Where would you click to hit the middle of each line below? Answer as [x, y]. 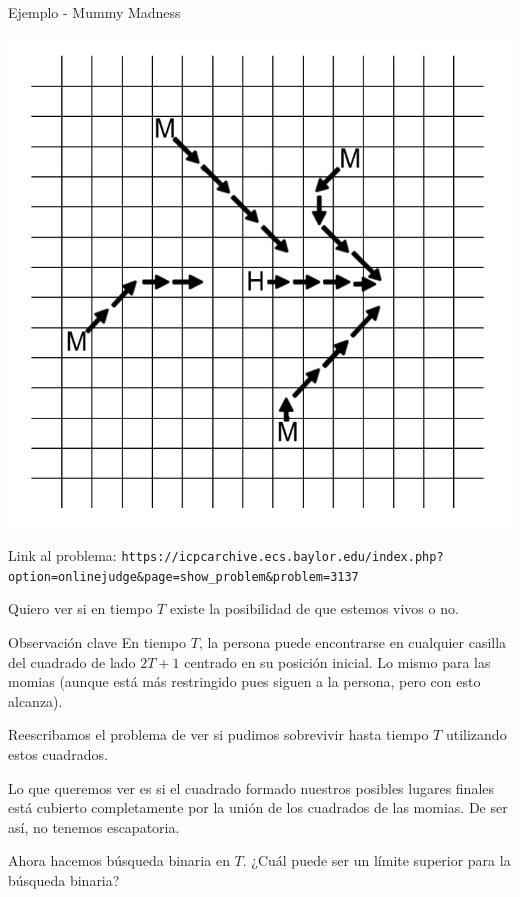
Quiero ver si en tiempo [80, 608]
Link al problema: [62, 555]
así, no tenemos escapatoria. [94, 826]
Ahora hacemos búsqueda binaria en [119, 860]
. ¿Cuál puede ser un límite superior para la [376, 860]
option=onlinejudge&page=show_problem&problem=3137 [183, 576]
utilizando [476, 734]
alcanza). [35, 700]
